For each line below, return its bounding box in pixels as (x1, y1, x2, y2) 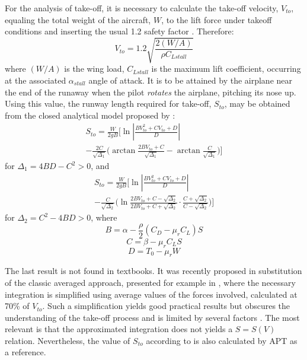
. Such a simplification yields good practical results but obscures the (42, 300, 290, 312)
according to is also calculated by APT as (146, 334, 298, 346)
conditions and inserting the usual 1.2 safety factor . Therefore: (5, 25, 234, 37)
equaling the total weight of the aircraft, (5, 13, 151, 26)
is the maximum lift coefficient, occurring (151, 62, 301, 75)
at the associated (5, 74, 66, 86)
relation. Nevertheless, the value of (5, 334, 130, 346)
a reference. (5, 346, 46, 358)
